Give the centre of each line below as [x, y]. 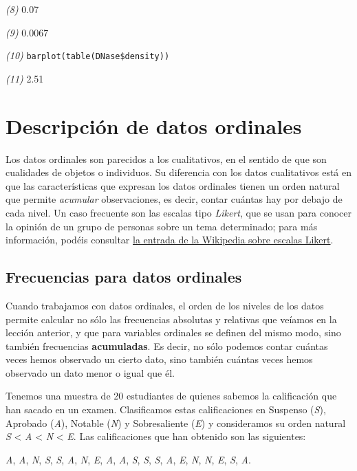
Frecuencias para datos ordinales [124, 277]
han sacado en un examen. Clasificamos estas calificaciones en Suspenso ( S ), [166, 409]
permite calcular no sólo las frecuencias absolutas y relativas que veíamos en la [171, 319]
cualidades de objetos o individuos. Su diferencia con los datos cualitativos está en [179, 172]
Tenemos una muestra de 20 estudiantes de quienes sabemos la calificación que [171, 396]
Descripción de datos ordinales [154, 125]
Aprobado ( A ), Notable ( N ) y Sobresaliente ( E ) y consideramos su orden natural [176, 423]
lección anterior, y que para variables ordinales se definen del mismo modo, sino [173, 332]
